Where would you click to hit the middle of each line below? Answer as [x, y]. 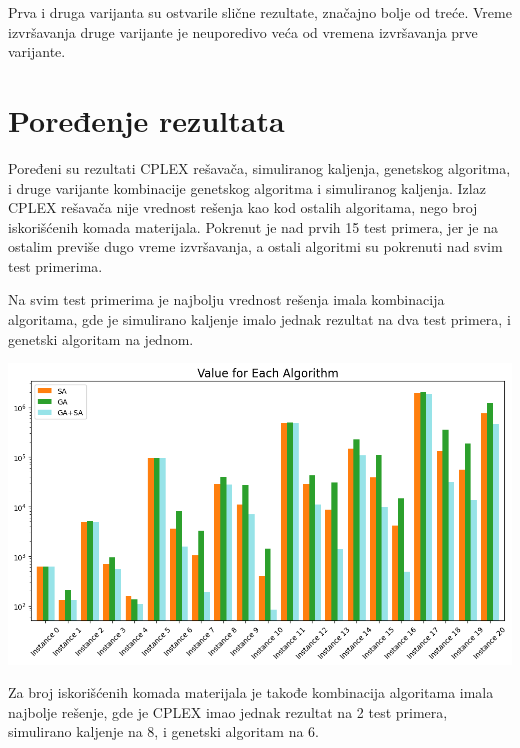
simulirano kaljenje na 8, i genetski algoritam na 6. [163, 731]
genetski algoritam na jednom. [101, 338]
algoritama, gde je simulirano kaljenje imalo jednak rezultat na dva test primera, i [259, 319]
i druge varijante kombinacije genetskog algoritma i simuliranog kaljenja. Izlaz [247, 187]
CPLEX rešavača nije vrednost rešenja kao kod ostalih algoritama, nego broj [243, 207]
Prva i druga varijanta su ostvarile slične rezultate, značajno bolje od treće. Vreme [260, 12]
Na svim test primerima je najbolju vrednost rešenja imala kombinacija [226, 299]
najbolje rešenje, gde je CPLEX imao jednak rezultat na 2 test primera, [228, 711]
